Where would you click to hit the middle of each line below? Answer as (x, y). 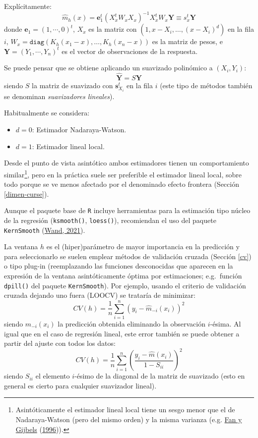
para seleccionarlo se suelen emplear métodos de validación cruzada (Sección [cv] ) (128, 256)
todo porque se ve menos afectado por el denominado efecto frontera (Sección (122, 184)
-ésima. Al (226, 324)
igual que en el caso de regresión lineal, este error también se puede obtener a (122, 333)
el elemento (53, 376)
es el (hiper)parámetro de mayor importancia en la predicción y (143, 246)
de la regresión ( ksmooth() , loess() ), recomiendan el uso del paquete (110, 220)
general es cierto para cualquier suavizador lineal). (80, 385)
